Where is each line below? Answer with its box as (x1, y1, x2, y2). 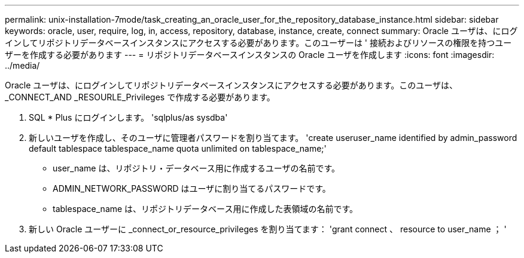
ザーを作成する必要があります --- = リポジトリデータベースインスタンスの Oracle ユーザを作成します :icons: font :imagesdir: (5, 50, 495, 60)
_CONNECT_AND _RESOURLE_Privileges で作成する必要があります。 (5, 92, 275, 102)
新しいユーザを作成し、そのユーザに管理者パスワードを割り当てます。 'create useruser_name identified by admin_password (29, 133, 517, 143)
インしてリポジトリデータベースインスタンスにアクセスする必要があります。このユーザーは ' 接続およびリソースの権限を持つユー (5, 38, 512, 48)
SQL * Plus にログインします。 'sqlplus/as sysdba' (29, 112, 228, 122)
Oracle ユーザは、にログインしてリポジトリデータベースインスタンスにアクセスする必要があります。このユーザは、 (5, 80, 458, 90)
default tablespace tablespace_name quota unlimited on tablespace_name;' (29, 143, 327, 153)
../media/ (5, 60, 40, 70)
